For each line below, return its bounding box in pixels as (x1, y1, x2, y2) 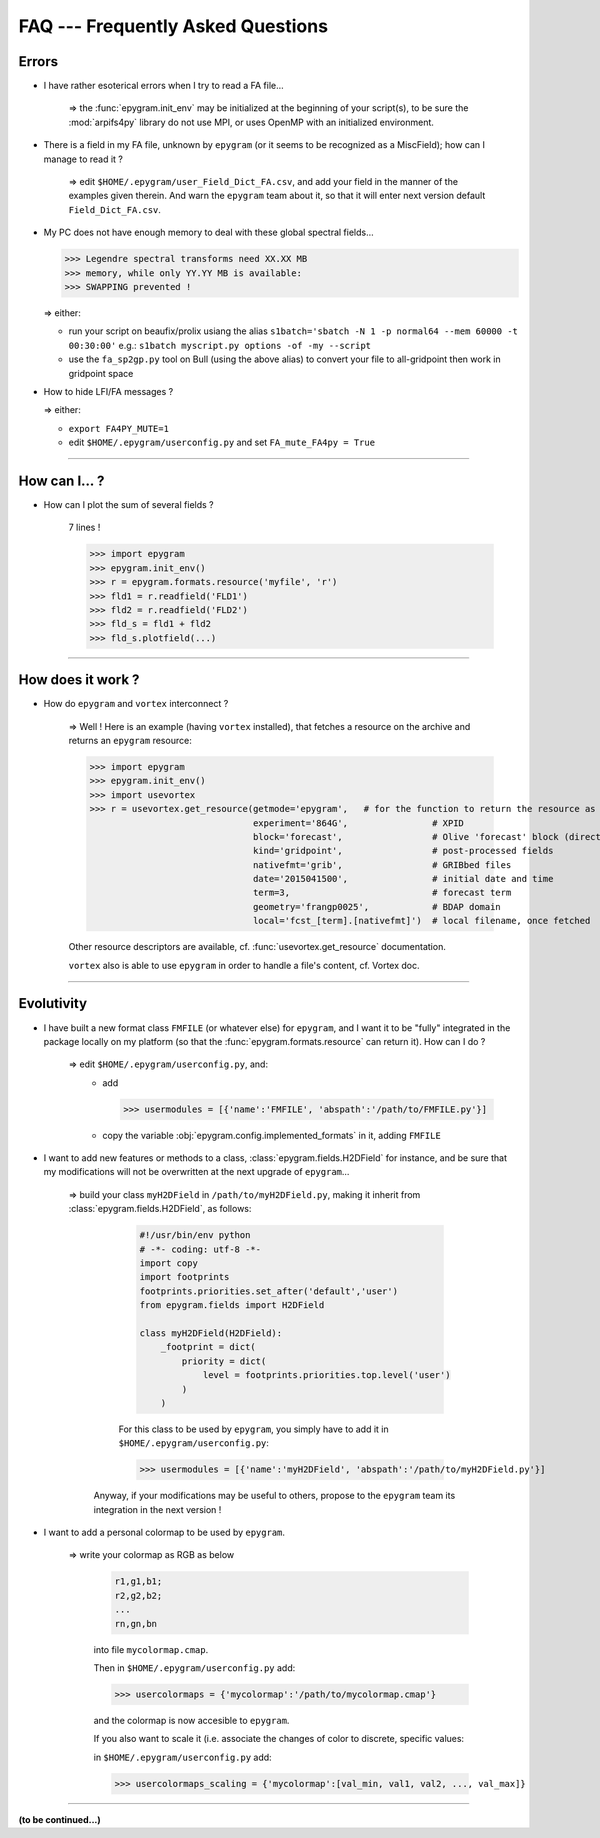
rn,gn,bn (114, 1618, 158, 1629)
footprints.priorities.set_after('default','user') (139, 1285, 399, 1297)
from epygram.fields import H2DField (139, 1300, 325, 1311)
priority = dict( (181, 1355, 267, 1367)
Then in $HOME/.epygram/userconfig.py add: (93, 1661, 296, 1674)
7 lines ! (68, 521, 101, 534)
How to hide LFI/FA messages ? (43, 385, 174, 397)
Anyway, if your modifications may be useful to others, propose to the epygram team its (93, 1490, 456, 1502)
